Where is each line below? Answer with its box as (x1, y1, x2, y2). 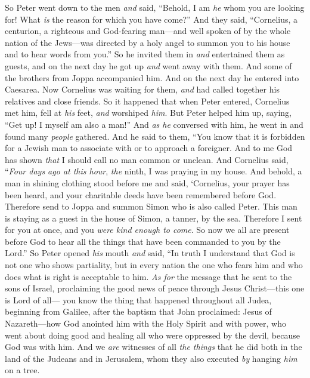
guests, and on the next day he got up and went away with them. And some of (5, 59, 292, 72)
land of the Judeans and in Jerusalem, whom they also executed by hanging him (5, 352, 297, 364)
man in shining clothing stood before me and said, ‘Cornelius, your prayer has (5, 176, 290, 189)
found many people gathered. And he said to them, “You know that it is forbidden (5, 130, 305, 142)
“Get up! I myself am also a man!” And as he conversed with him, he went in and (5, 118, 303, 130)
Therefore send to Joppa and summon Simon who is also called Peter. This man (5, 200, 297, 213)
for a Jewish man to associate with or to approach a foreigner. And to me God (5, 142, 293, 154)
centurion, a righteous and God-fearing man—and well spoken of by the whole (5, 24, 291, 37)
